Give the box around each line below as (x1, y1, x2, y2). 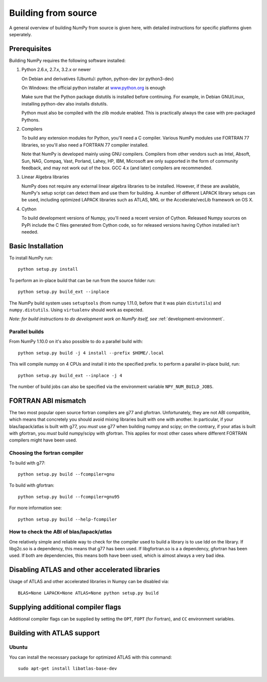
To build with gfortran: (9, 483, 54, 488)
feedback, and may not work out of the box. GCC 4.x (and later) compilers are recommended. (21, 165, 213, 171)
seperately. (9, 31, 32, 37)
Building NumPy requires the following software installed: (9, 57, 126, 63)
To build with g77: (9, 460, 45, 466)
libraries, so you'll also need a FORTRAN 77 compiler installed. (21, 142, 149, 148)
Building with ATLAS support (9, 629, 100, 637)
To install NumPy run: (9, 255, 53, 261)
